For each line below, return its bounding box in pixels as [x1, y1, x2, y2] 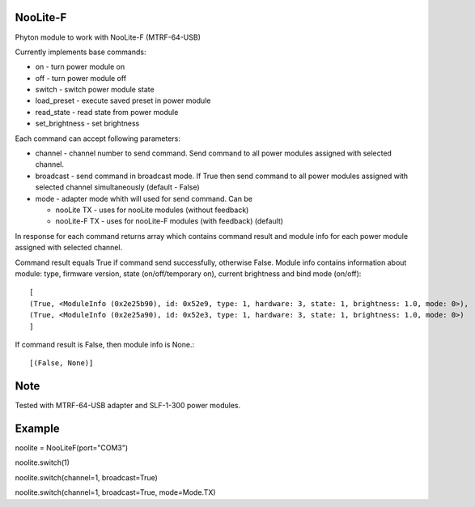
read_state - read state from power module [35, 107, 179, 117]
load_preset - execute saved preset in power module [35, 96, 211, 105]
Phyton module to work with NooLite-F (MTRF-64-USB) [15, 32, 201, 42]
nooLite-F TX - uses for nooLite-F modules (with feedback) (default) [55, 216, 283, 226]
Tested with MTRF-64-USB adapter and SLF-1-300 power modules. [15, 401, 241, 411]
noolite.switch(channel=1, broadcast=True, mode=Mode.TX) [15, 488, 216, 497]
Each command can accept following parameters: [15, 134, 181, 143]
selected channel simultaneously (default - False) [35, 182, 200, 192]
